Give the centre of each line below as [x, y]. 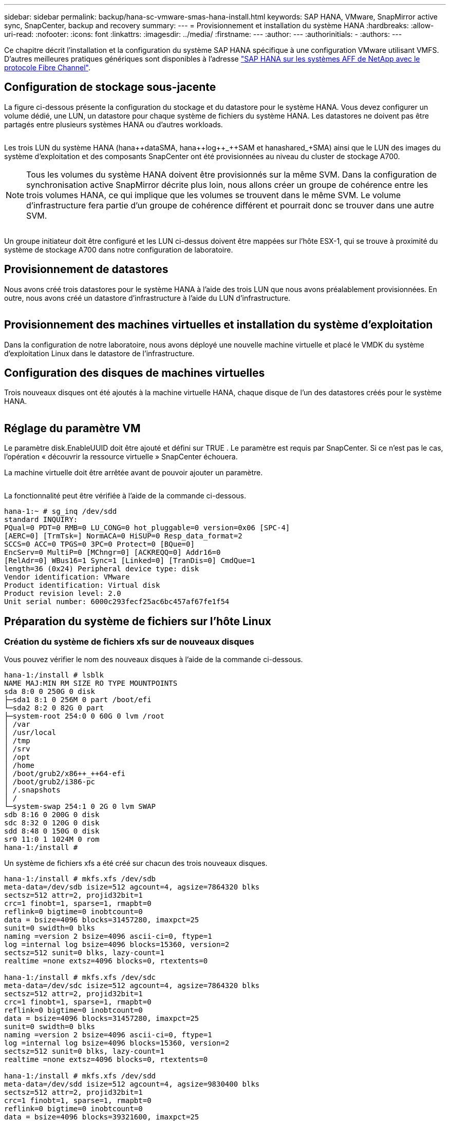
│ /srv [17, 749]
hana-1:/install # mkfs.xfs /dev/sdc [80, 978]
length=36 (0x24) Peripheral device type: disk [102, 569]
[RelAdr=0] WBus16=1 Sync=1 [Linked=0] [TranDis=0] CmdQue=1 [130, 561]
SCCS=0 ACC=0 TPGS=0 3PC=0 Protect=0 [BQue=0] [99, 544]
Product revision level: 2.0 [63, 594]
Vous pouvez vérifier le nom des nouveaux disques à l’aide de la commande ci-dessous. [154, 660]
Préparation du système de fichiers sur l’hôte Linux [138, 621]
